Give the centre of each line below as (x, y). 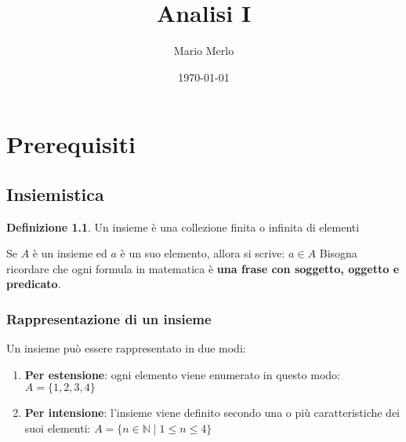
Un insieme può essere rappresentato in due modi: (126, 348)
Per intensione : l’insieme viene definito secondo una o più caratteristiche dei (212, 413)
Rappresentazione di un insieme (109, 319)
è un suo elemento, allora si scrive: (203, 253)
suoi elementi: (58, 428)
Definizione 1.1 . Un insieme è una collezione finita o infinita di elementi (183, 226)
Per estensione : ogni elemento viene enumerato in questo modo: (182, 374)
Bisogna (338, 253)
